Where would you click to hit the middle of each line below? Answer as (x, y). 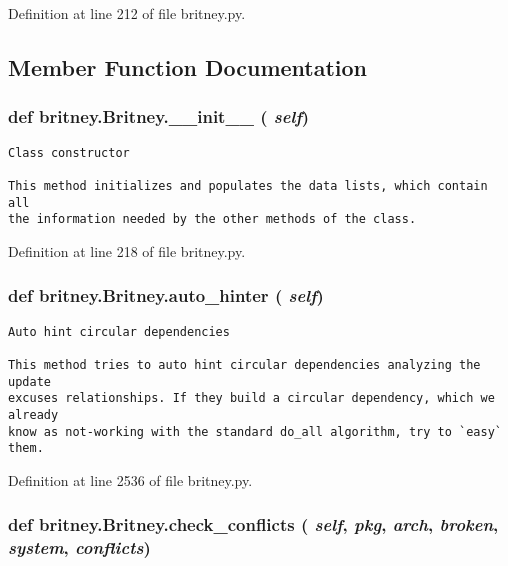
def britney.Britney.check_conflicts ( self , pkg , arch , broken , (253, 524)
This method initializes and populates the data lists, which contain (248, 185)
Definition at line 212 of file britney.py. (127, 13)
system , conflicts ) (79, 547)
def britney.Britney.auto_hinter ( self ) (166, 295)
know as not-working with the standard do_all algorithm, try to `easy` (255, 431)
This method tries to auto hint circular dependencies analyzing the (244, 365)
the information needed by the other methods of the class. (212, 219)
